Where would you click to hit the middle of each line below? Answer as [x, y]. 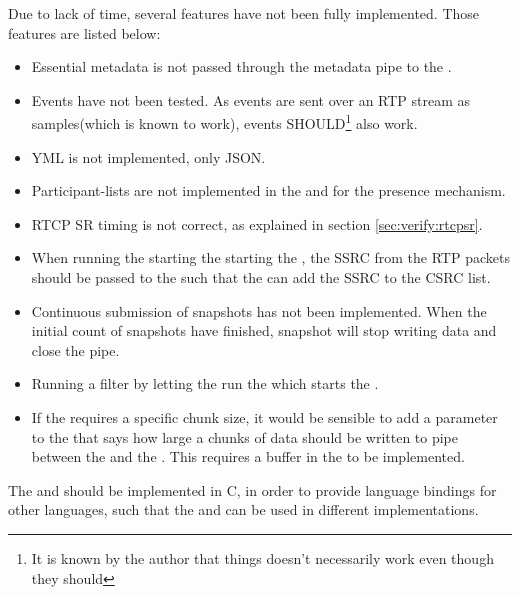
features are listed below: [84, 32]
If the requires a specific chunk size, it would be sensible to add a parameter [264, 416]
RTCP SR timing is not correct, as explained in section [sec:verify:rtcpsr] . [257, 223]
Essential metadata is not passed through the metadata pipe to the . [241, 66]
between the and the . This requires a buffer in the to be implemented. [248, 456]
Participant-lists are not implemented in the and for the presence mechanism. [268, 190]
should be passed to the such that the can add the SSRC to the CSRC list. [261, 277]
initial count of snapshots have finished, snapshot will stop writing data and [264, 330]
